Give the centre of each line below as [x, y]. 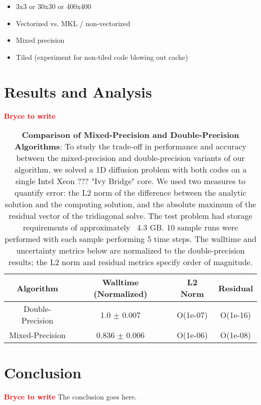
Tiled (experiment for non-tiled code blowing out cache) [102, 57]
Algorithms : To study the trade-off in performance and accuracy [130, 146]
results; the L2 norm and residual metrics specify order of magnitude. [130, 262]
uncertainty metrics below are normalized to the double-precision [130, 251]
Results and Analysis [78, 91]
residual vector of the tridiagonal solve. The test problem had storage [130, 216]
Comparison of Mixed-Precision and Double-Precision [130, 135]
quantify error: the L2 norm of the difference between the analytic [130, 193]
